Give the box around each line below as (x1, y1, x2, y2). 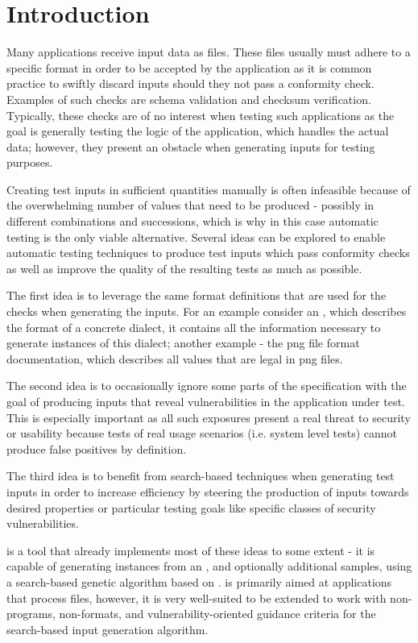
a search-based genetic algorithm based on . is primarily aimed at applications (6, 573, 392, 590)
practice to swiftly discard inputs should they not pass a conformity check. (6, 75, 375, 92)
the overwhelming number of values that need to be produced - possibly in (6, 197, 375, 214)
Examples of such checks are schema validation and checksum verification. (6, 90, 371, 107)
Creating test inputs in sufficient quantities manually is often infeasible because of (6, 180, 411, 197)
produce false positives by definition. (6, 440, 187, 457)
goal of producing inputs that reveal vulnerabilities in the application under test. (6, 393, 405, 409)
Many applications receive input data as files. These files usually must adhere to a (6, 44, 411, 60)
